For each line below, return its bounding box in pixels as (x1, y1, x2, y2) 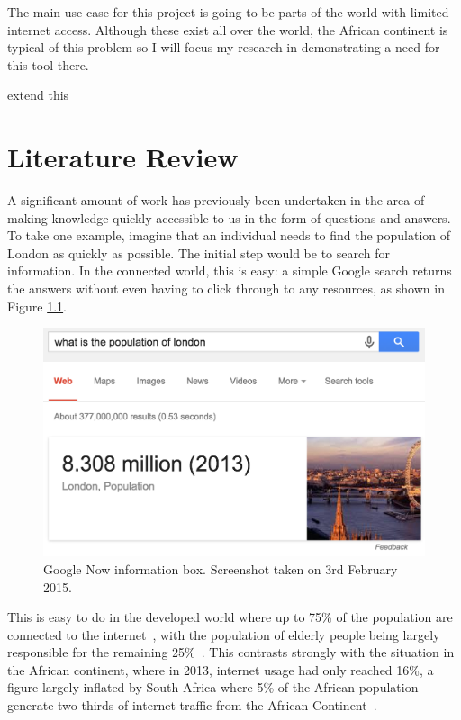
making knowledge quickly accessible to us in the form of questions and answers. (7, 208, 451, 227)
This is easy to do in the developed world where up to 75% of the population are (7, 607, 453, 626)
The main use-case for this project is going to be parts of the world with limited (7, 3, 449, 21)
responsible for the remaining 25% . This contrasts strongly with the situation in (7, 643, 455, 661)
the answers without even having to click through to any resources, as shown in (7, 279, 445, 298)
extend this (7, 85, 69, 104)
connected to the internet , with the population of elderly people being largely (7, 625, 440, 643)
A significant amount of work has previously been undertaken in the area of (7, 191, 425, 210)
